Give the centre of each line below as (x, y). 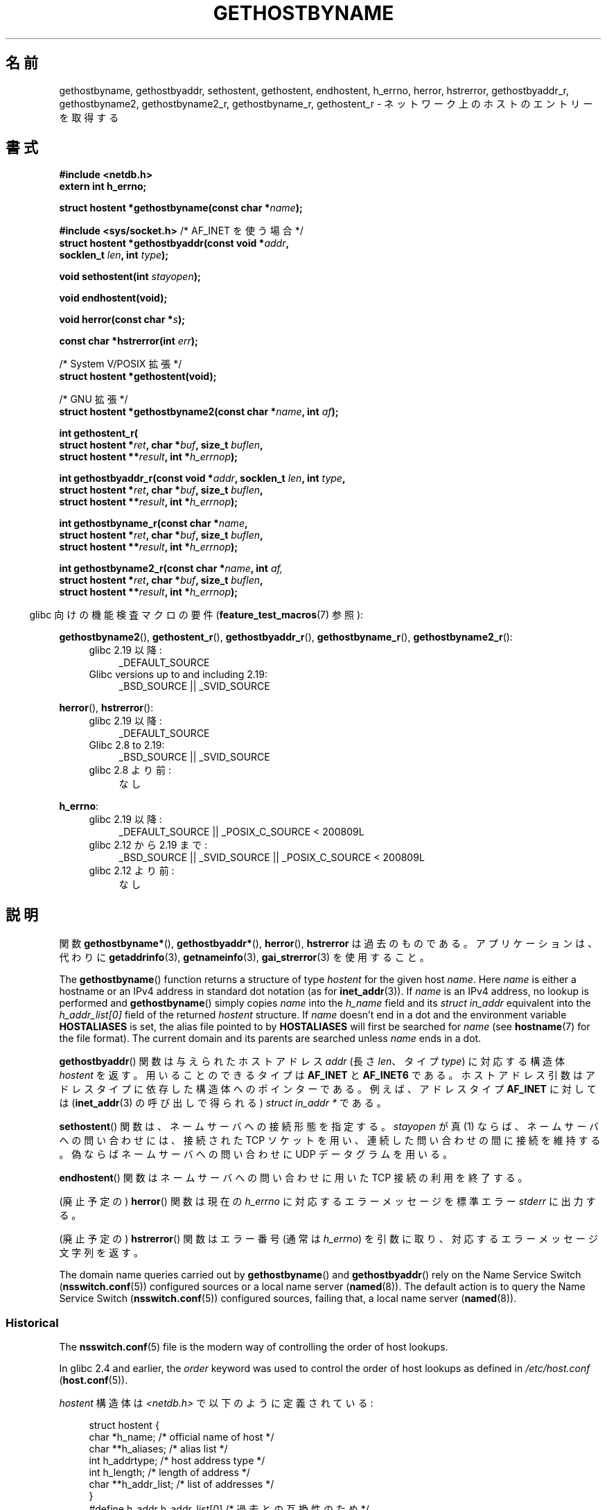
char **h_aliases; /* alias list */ (158, 1449)
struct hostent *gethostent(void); (138, 376)
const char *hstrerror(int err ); (129, 341)
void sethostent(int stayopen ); (130, 277)
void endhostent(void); (113, 298)
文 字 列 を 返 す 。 (102, 1253)
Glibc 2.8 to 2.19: (127, 745)
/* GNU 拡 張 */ (94, 399)
